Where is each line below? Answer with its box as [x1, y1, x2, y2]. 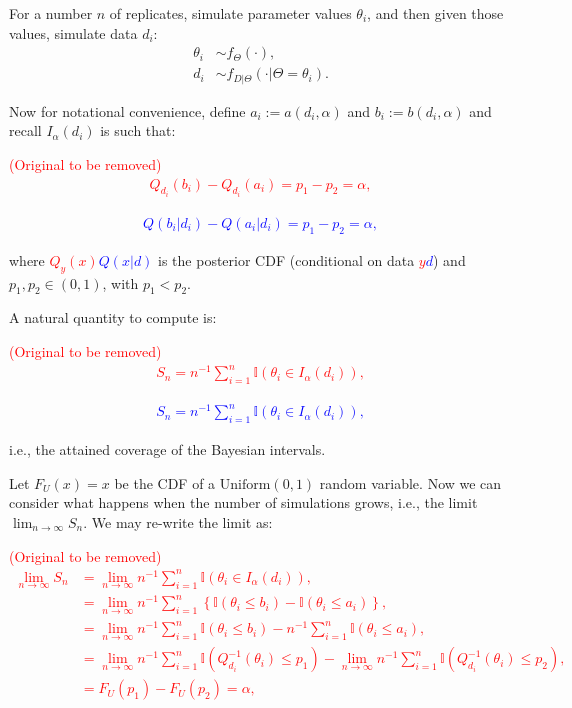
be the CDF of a [114, 472, 216, 493]
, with [102, 272, 139, 293]
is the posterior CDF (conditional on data [158, 249, 415, 270]
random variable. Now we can [319, 472, 502, 493]
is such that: [100, 120, 176, 141]
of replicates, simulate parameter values [109, 3, 352, 23]
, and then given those [367, 3, 504, 23]
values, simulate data [9, 22, 138, 43]
